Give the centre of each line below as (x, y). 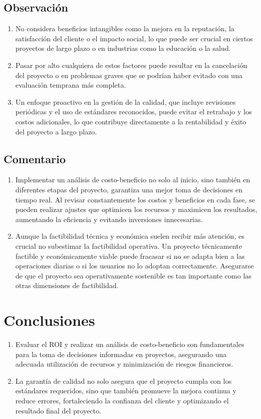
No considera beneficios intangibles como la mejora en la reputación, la (125, 28)
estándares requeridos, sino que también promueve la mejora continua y (126, 391)
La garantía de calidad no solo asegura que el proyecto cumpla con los (123, 380)
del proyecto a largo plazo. (56, 131)
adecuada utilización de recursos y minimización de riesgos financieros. (124, 364)
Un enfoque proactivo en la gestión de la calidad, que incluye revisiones (125, 101)
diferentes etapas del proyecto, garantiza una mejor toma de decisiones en (129, 189)
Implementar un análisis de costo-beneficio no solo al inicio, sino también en (133, 180)
